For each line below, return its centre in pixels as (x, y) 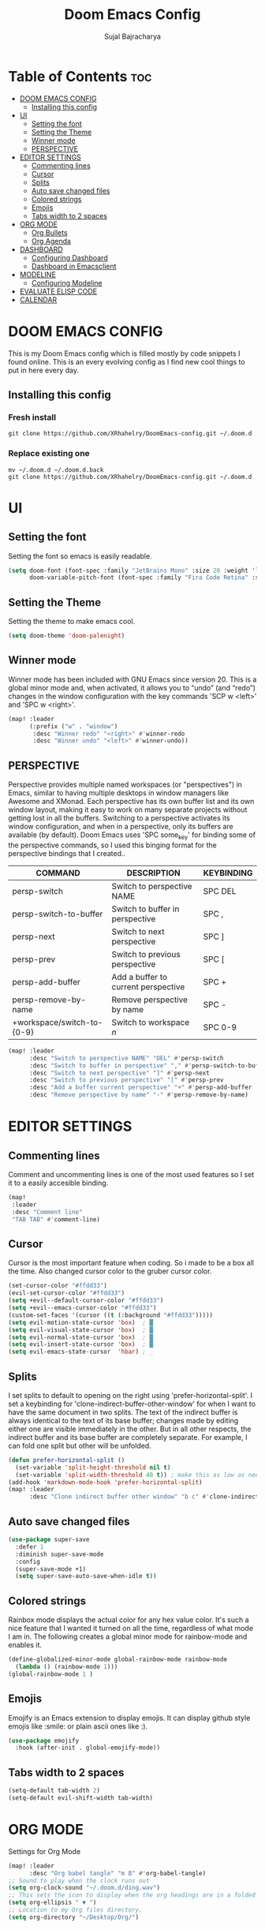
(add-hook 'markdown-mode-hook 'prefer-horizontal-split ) (105, 1482)
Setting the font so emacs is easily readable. (80, 556)
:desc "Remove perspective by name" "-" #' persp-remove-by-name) (138, 1095)
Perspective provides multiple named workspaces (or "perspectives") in (125, 785)
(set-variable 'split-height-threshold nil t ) (93, 1467)
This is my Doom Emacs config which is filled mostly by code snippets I (124, 353)
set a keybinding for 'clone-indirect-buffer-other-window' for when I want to (132, 1404)
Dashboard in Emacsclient (74, 266)
